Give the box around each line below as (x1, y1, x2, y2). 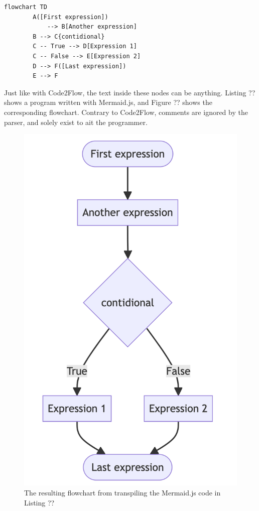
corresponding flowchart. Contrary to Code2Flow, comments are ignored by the (4, 106, 248, 117)
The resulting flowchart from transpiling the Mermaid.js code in (24, 487, 221, 497)
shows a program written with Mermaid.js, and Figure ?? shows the (4, 97, 212, 107)
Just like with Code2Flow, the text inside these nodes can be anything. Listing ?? (4, 87, 255, 97)
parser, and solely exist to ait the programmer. (4, 116, 148, 127)
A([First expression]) (33, 13, 108, 21)
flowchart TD (4, 4, 47, 11)
